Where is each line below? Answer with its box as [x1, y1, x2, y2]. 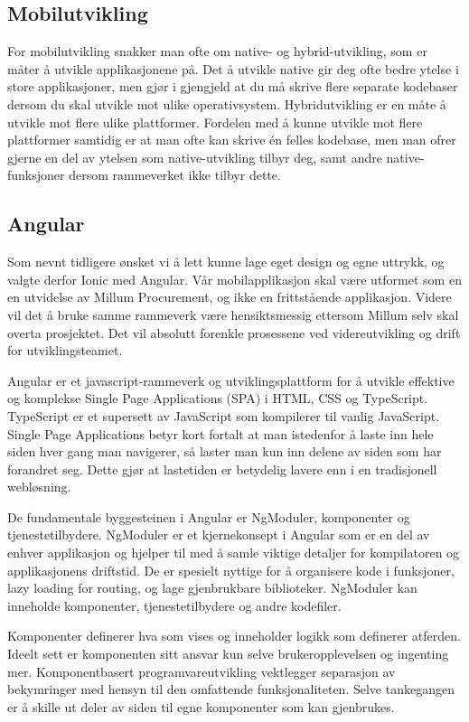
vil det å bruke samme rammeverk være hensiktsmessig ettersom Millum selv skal [7, 305, 459, 323]
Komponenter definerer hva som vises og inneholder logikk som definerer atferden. [7, 626, 461, 645]
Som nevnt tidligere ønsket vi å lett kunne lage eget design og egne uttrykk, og [7, 252, 445, 271]
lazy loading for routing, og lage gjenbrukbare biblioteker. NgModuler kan [7, 578, 417, 597]
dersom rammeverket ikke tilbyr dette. [69, 165, 281, 184]
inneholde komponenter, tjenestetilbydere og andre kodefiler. [7, 595, 342, 614]
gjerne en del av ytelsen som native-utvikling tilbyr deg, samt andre [7, 147, 382, 166]
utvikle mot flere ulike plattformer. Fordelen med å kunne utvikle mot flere [7, 112, 423, 131]
